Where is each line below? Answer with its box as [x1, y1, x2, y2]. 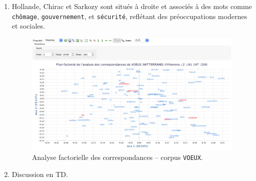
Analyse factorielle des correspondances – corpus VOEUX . [32, 151, 203, 162]
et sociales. [12, 21, 45, 31]
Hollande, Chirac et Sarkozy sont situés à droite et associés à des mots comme [12, 1, 252, 11]
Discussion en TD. [12, 168, 68, 179]
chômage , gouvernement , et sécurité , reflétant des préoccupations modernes [12, 11, 247, 21]
